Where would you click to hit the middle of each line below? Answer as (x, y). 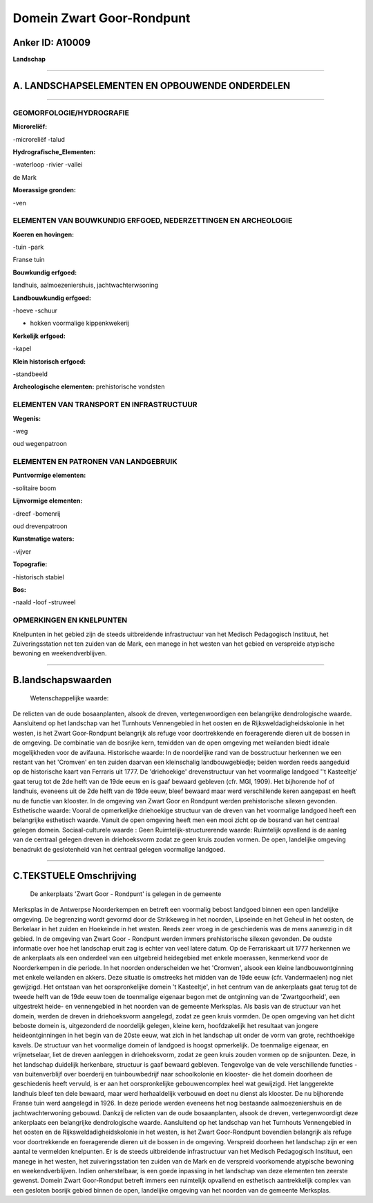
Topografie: (30, 564)
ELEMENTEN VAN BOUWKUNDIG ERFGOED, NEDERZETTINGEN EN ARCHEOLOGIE (153, 221)
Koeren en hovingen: (44, 234)
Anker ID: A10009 (52, 43)
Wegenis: (27, 418)
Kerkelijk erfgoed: (39, 336)
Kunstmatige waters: (44, 539)
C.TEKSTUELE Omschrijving (75, 876)
